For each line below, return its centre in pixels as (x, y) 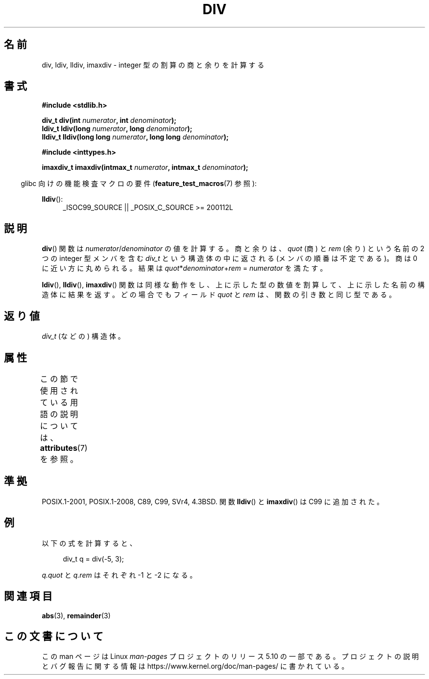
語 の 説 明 (59, 414)
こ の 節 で (59, 379)
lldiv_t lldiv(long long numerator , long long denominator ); (135, 137)
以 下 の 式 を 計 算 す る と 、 (89, 543)
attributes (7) (64, 448)
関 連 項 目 (28, 596)
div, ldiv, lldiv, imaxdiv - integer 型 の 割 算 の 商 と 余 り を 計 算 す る (153, 65)
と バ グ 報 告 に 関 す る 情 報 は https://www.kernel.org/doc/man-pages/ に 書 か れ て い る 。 (195, 666)
